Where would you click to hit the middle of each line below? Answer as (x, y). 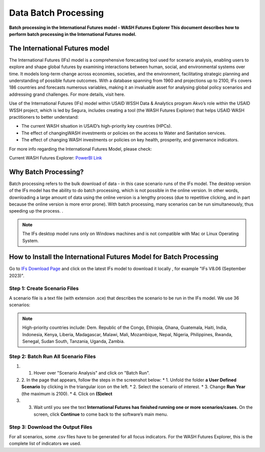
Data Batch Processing (56, 13)
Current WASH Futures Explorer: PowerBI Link (56, 158)
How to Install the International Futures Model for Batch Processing (114, 257)
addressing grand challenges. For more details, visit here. (67, 94)
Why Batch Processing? (46, 172)
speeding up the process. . (36, 211)
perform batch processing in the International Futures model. (73, 34)
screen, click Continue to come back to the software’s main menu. (101, 414)
